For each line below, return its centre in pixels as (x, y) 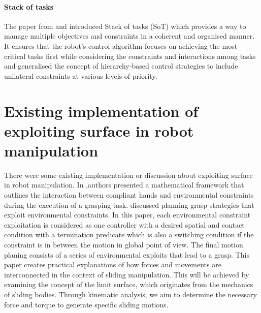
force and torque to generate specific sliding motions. (86, 304)
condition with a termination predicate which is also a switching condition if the (129, 234)
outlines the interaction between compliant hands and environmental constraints (129, 195)
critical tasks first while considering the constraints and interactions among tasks (130, 56)
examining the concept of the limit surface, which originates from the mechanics (129, 284)
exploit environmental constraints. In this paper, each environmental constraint (127, 215)
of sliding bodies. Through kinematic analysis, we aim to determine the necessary (130, 294)
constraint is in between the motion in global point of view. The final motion (124, 245)
